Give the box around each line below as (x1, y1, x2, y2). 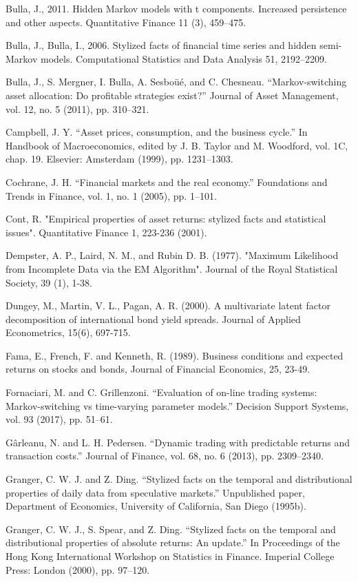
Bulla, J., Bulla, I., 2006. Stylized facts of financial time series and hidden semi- (6, 38, 342, 52)
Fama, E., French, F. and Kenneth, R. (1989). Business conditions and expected (6, 348, 344, 362)
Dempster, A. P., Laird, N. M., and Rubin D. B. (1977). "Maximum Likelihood (6, 248, 339, 262)
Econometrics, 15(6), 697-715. (6, 325, 131, 340)
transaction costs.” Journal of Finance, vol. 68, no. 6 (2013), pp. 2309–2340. (6, 448, 324, 463)
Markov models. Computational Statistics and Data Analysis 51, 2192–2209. (6, 51, 327, 65)
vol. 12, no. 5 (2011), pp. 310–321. (6, 101, 149, 116)
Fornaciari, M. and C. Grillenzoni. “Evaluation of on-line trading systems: (6, 385, 317, 399)
